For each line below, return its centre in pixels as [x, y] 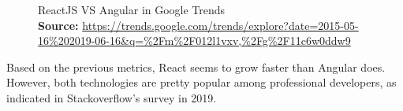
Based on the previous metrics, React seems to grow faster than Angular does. [196, 67]
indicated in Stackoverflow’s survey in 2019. [112, 97]
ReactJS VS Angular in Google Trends [132, 9]
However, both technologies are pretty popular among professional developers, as [201, 82]
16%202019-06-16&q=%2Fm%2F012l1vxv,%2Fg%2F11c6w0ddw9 [194, 41]
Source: [58, 25]
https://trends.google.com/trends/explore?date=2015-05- [220, 25]
